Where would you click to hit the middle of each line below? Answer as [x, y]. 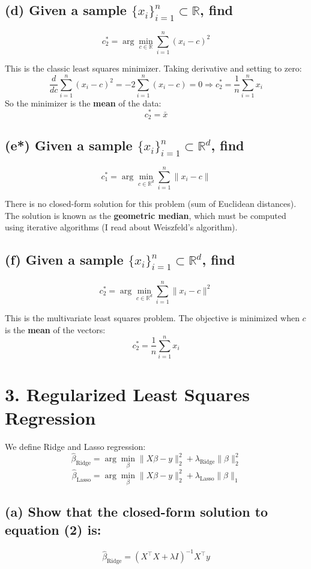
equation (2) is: [53, 529]
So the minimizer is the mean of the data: [83, 103]
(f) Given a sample [64, 260]
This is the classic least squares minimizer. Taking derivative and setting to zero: [153, 68]
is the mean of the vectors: [55, 329]
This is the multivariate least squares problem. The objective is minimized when [152, 318]
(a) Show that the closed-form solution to [137, 512]
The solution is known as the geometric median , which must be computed [146, 215]
